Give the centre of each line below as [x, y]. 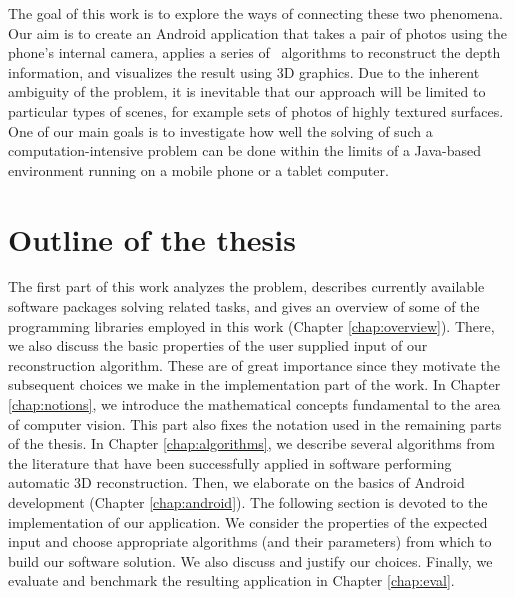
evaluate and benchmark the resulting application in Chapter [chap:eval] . [231, 580]
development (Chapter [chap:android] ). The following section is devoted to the [248, 502]
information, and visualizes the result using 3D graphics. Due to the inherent [244, 71]
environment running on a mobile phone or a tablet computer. [198, 169]
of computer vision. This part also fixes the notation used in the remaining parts [255, 423]
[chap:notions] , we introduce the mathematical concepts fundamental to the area [254, 404]
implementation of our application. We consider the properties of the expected [248, 521]
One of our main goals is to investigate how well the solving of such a [220, 130]
